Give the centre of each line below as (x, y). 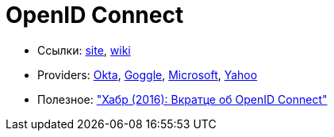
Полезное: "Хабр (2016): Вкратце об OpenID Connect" (182, 99)
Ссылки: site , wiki (84, 50)
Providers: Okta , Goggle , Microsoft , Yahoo (148, 74)
